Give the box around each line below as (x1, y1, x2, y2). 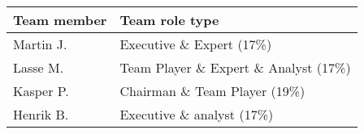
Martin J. (13, 35, 67, 53)
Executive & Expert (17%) (119, 35, 272, 53)
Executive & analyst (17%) (119, 105, 274, 124)
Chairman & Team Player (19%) (119, 82, 305, 100)
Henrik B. (13, 105, 69, 124)
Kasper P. (13, 82, 69, 100)
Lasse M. (13, 58, 64, 77)
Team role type (119, 10, 219, 29)
